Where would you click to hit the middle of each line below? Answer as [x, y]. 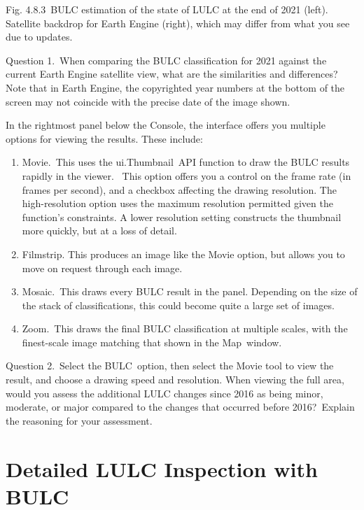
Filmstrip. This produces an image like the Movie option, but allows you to [183, 254]
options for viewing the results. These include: [104, 138]
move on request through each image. [102, 268]
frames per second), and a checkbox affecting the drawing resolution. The [179, 189]
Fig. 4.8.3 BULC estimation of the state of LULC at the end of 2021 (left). [167, 9]
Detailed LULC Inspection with [162, 468]
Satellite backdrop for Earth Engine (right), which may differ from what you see [178, 23]
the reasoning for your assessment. [79, 420]
